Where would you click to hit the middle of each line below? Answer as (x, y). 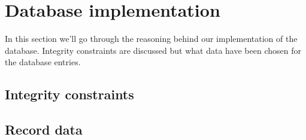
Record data (44, 130)
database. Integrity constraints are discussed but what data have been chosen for (153, 50)
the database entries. (43, 62)
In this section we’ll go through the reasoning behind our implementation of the (151, 39)
